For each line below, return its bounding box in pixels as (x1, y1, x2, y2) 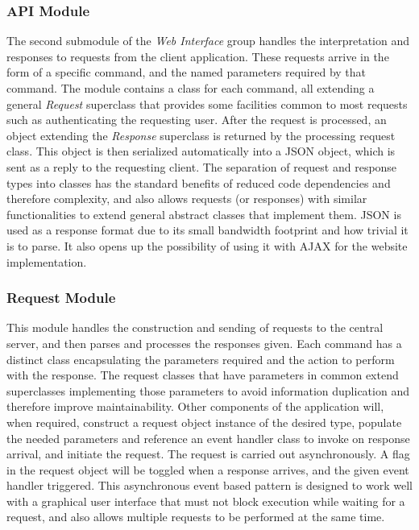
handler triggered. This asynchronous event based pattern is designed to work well (6, 477, 413, 494)
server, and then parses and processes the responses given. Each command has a (6, 334, 402, 351)
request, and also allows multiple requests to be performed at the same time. (6, 508, 385, 525)
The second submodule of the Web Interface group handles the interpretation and (6, 32, 410, 49)
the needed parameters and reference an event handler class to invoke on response (6, 429, 410, 446)
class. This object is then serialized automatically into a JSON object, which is (6, 143, 396, 159)
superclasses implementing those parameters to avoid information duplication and (6, 382, 409, 399)
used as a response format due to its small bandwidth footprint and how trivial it (6, 222, 409, 238)
